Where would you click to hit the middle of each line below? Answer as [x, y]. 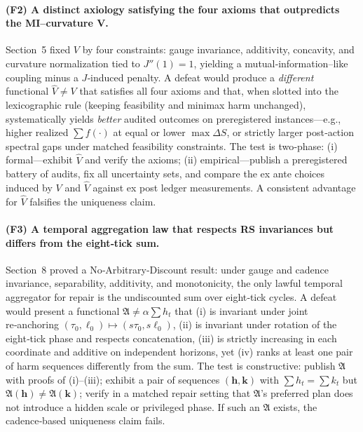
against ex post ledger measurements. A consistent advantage [224, 187]
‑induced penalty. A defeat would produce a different [200, 77]
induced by [29, 187]
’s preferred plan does [307, 393]
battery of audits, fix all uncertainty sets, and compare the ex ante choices [165, 174]
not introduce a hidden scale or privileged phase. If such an [133, 406]
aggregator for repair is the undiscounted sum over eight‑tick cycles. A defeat [171, 296]
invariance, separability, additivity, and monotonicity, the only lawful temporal [174, 283]
